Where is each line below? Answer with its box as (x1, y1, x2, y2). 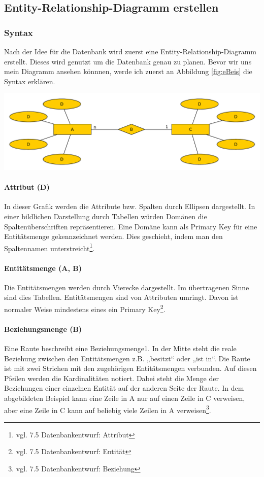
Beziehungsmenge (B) (4, 323, 82, 334)
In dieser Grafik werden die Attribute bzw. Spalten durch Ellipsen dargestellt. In (4, 201, 255, 212)
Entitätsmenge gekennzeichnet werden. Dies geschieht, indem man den (4, 231, 223, 242)
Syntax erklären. (4, 76, 55, 86)
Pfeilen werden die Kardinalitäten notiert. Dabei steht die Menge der (4, 372, 219, 383)
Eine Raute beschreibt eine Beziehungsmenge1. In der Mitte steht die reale (4, 343, 237, 354)
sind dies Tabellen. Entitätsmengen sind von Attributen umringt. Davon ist (4, 292, 239, 302)
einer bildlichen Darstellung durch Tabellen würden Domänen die (4, 211, 207, 221)
